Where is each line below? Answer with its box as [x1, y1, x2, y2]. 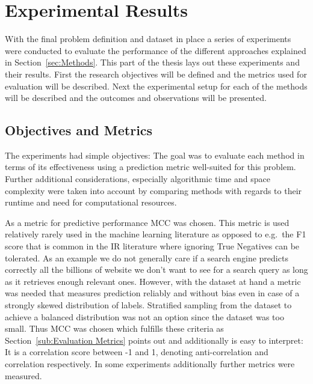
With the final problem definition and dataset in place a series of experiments [5, 32, 291, 45]
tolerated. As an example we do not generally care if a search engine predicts [5, 251, 288, 264]
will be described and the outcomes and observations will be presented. [5, 91, 267, 104]
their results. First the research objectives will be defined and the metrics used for [5, 67, 307, 80]
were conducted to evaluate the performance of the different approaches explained [5, 44, 306, 56]
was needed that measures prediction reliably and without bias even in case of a [5, 287, 300, 299]
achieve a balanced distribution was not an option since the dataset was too [5, 310, 284, 323]
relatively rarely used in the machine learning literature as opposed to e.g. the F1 [5, 228, 306, 240]
